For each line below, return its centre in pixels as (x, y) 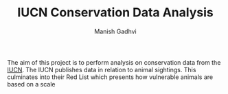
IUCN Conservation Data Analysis (115, 13)
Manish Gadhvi (115, 31)
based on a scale (31, 84)
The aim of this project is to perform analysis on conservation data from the (114, 62)
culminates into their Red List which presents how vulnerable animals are (110, 77)
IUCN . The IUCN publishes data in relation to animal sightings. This (102, 69)
